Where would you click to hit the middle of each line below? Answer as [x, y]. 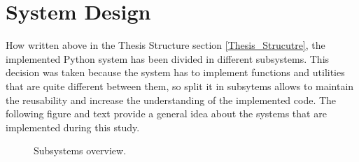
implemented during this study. [73, 127]
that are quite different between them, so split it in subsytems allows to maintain [180, 86]
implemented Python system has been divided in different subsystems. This [168, 58]
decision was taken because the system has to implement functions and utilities [175, 72]
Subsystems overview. [80, 150]
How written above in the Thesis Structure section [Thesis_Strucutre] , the [166, 45]
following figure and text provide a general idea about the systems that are [166, 113]
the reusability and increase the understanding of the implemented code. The [171, 100]
